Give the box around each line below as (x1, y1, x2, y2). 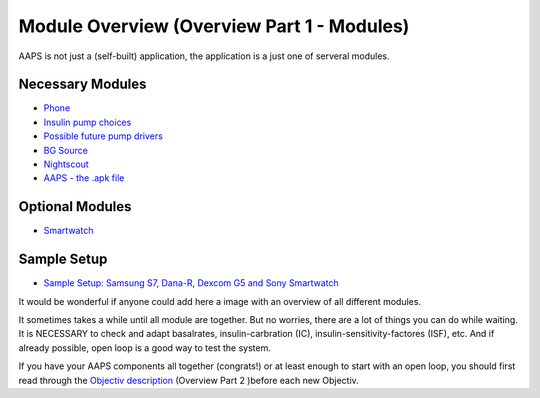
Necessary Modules (18, 76, 147, 93)
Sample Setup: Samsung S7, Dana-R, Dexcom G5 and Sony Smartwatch (43, 277, 339, 289)
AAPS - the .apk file (43, 172, 125, 184)
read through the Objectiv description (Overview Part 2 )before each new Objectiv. (18, 374, 359, 386)
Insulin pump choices (43, 116, 132, 128)
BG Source (43, 144, 89, 156)
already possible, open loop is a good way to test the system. (18, 341, 272, 354)
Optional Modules (18, 198, 132, 215)
